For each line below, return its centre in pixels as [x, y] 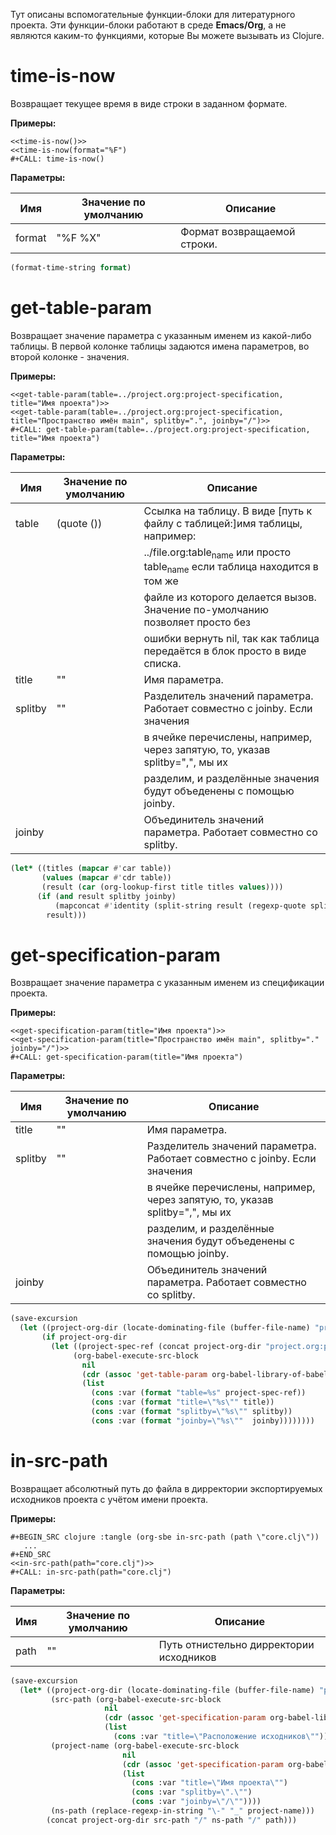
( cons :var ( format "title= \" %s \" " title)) [182, 1402]
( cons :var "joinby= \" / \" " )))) [196, 1802]
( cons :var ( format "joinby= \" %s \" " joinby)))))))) [202, 1420]
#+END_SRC [31, 1554]
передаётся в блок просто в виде [225, 651]
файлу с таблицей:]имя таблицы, [223, 523]
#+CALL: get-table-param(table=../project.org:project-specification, [160, 429]
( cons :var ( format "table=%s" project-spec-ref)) [198, 1393]
